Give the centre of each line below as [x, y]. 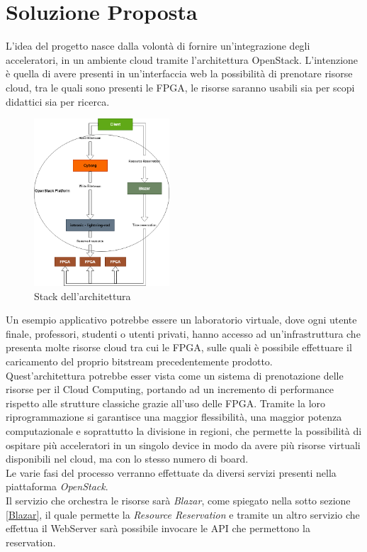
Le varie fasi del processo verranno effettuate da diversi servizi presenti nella [171, 472]
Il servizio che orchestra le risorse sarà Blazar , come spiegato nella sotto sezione [178, 500]
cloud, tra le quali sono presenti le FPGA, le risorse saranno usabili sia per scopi [180, 87]
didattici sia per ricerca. [58, 101]
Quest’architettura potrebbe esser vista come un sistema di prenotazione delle [175, 375]
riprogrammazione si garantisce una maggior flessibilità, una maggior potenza [174, 417]
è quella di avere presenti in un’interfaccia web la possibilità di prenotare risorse [179, 73]
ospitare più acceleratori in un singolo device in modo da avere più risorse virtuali [183, 445]
